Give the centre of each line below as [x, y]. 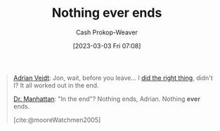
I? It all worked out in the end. [56, 85]
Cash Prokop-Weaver [107, 32]
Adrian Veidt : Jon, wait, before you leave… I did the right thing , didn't [113, 78]
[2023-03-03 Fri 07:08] [107, 46]
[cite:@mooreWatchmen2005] [57, 120]
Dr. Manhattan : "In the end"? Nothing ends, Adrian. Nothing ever [107, 99]
